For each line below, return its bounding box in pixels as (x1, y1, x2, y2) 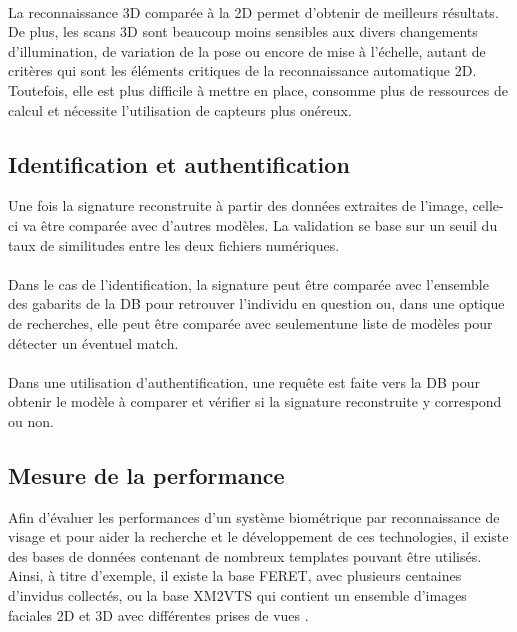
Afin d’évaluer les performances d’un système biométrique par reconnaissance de (8, 506, 500, 527)
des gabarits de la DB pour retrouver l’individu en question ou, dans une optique (8, 293, 505, 314)
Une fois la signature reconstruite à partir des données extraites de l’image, (8, 195, 468, 216)
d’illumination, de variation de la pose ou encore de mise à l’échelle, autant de (8, 40, 486, 61)
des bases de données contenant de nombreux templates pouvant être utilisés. (8, 545, 482, 566)
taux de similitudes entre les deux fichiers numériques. (8, 234, 340, 255)
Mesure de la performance (8, 459, 285, 490)
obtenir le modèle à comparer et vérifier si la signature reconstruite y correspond (8, 391, 502, 412)
